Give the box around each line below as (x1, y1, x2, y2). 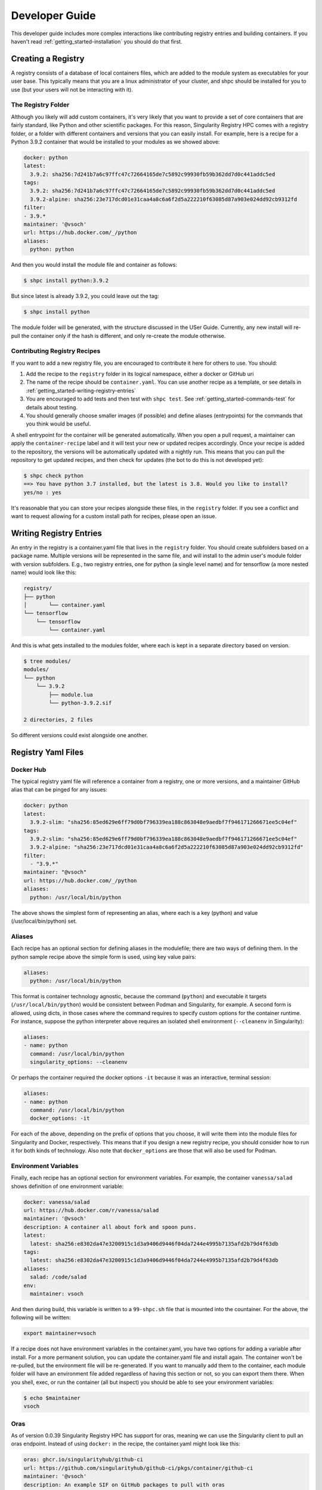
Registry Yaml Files (11, 747, 84, 757)
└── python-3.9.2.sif (48, 700, 112, 706)
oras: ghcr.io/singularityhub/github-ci (23, 1456, 143, 1463)
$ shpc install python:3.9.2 (23, 277, 109, 284)
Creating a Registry (11, 54, 85, 64)
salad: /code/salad (30, 1274, 87, 1281)
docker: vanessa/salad (23, 1199, 90, 1205)
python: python (30, 246, 75, 253)
